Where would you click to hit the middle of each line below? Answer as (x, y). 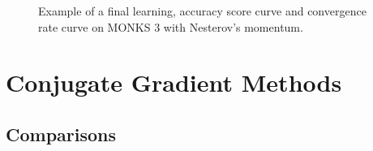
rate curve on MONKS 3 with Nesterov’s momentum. (171, 26)
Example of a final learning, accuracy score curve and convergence (202, 11)
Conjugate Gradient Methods (174, 82)
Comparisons (61, 134)
